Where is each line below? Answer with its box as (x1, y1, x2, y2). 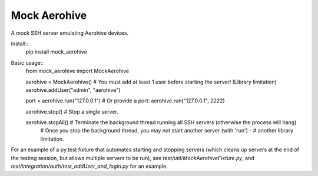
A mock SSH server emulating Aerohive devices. (11, 29, 129, 36)
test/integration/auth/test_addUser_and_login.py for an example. (11, 162, 168, 170)
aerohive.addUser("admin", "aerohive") (25, 86, 121, 94)
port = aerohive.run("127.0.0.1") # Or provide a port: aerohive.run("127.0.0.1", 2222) (25, 97, 225, 104)
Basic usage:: (11, 59, 44, 66)
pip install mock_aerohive (25, 48, 88, 55)
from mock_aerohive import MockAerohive (25, 68, 130, 75)
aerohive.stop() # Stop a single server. (25, 108, 119, 115)
